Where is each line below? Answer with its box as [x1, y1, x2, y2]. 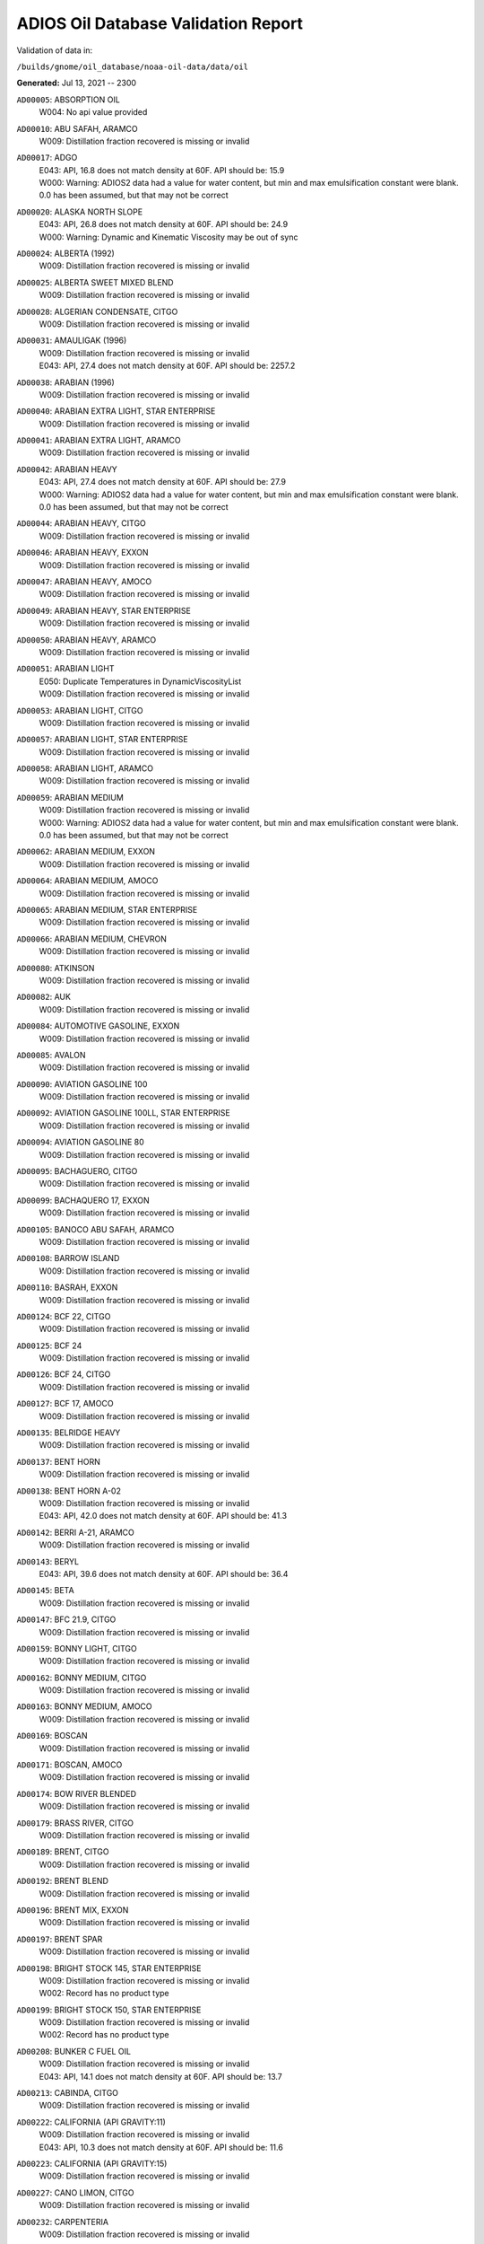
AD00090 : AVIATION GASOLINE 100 [16, 1078, 148, 1090]
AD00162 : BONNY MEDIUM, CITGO [16, 1672, 147, 1683]
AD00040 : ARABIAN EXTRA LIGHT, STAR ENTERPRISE [16, 406, 216, 416]
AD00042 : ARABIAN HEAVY [16, 463, 118, 475]
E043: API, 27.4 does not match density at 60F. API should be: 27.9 [39, 477, 287, 487]
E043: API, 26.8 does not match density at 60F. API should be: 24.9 [39, 219, 289, 230]
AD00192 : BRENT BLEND [16, 1876, 109, 1887]
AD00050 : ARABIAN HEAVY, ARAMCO [16, 634, 157, 645]
